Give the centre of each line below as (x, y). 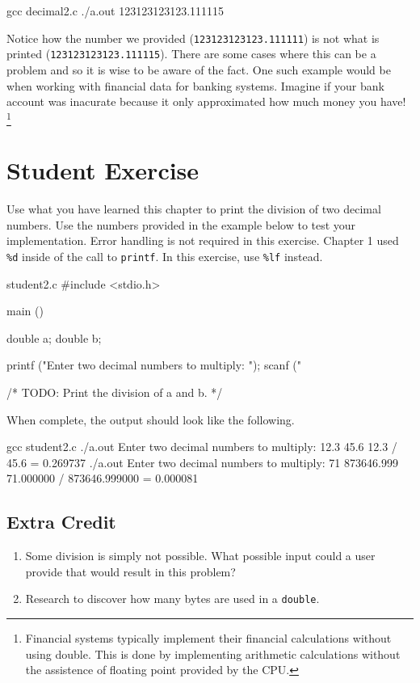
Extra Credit (61, 522)
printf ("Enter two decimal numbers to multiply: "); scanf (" (154, 365)
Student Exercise (103, 170)
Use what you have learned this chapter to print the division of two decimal (194, 209)
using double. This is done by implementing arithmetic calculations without (213, 653)
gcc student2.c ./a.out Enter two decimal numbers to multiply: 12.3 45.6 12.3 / (202, 447)
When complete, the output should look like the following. (151, 419)
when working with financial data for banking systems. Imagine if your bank (195, 85)
